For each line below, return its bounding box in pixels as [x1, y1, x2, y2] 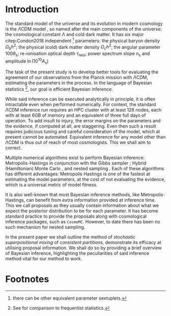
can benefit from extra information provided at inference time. [26, 197, 156, 203]
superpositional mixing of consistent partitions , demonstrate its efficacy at [5, 239, 161, 245]
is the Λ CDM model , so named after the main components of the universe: [5, 25, 162, 32]
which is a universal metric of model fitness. [5, 181, 98, 188]
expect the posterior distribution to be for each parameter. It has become [5, 207, 159, 214]
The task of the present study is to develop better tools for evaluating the [5, 69, 159, 75]
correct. [5, 144, 22, 151]
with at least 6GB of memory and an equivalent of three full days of [5, 112, 146, 118]
